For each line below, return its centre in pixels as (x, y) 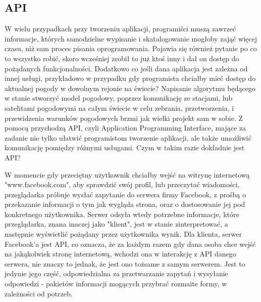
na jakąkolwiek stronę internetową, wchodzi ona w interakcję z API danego (120, 254)
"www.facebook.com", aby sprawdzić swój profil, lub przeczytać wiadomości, (122, 184)
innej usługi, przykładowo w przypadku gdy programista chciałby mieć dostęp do (130, 78)
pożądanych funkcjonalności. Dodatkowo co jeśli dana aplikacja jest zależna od (126, 68)
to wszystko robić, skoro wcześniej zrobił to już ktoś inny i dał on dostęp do (122, 58)
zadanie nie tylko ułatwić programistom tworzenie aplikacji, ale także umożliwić (128, 137)
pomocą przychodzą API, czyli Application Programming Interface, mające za (125, 128)
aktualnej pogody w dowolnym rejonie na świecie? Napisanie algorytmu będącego (130, 88)
